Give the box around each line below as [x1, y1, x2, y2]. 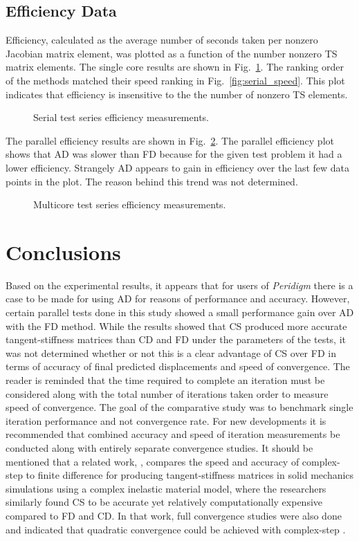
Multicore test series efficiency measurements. [33, 197, 226, 212]
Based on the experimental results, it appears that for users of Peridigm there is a [6, 277, 353, 292]
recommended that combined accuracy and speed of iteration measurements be [6, 427, 340, 441]
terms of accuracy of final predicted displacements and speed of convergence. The [6, 359, 350, 374]
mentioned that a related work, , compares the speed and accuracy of [6, 454, 300, 468]
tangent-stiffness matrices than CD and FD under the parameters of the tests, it [6, 332, 347, 347]
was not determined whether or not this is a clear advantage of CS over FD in [6, 345, 336, 360]
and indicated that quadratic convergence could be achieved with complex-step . [6, 522, 346, 536]
